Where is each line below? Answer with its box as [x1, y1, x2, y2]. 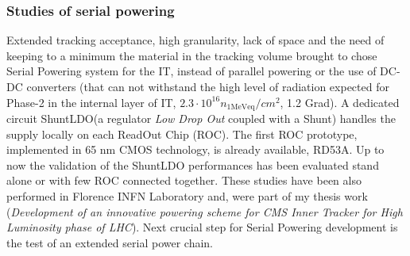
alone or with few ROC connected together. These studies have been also [6, 172, 362, 189]
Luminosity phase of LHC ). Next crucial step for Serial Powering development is [6, 219, 398, 235]
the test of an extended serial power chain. [6, 234, 213, 250]
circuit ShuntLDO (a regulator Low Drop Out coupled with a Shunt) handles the [6, 110, 396, 127]
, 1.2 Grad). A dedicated [280, 94, 400, 110]
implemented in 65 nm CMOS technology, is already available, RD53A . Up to [6, 141, 385, 158]
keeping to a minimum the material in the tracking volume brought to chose [6, 47, 377, 63]
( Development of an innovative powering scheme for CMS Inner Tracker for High [6, 203, 403, 220]
